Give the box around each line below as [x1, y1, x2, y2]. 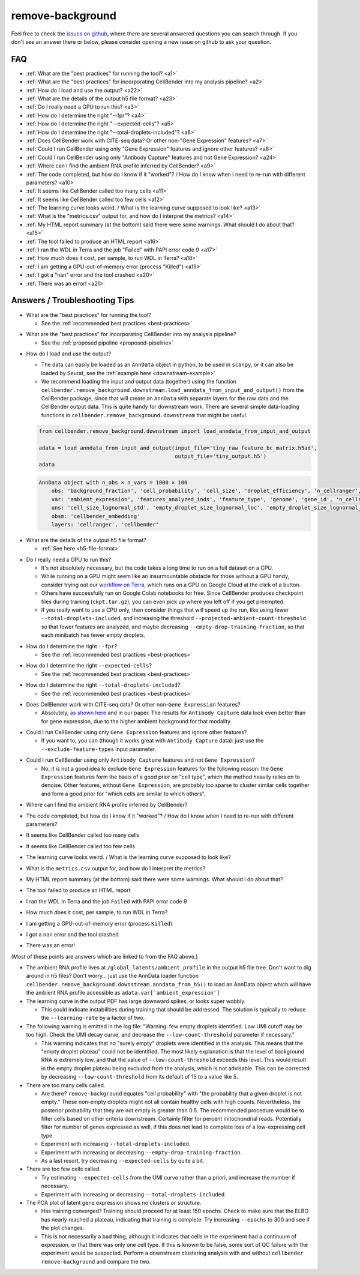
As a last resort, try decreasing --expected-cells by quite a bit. [41, 1157, 205, 1165]
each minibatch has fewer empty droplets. [41, 631, 146, 639]
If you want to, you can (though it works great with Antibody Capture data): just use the [41, 737, 264, 744]
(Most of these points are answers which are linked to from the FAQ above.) [11, 953, 198, 960]
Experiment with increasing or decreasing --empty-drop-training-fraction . [41, 1148, 242, 1156]
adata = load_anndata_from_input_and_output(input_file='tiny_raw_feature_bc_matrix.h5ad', [38, 444, 317, 451]
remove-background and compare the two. [41, 1258, 151, 1265]
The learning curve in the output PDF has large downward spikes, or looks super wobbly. [26, 997, 246, 1005]
